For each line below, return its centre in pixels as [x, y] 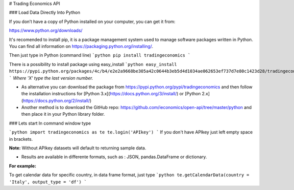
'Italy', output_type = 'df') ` [48, 182]
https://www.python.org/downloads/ [46, 31]
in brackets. [21, 139]
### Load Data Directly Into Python [45, 13]
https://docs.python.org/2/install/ [56, 101]
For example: [23, 166]
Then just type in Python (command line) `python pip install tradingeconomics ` [100, 55]
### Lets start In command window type [50, 123]
